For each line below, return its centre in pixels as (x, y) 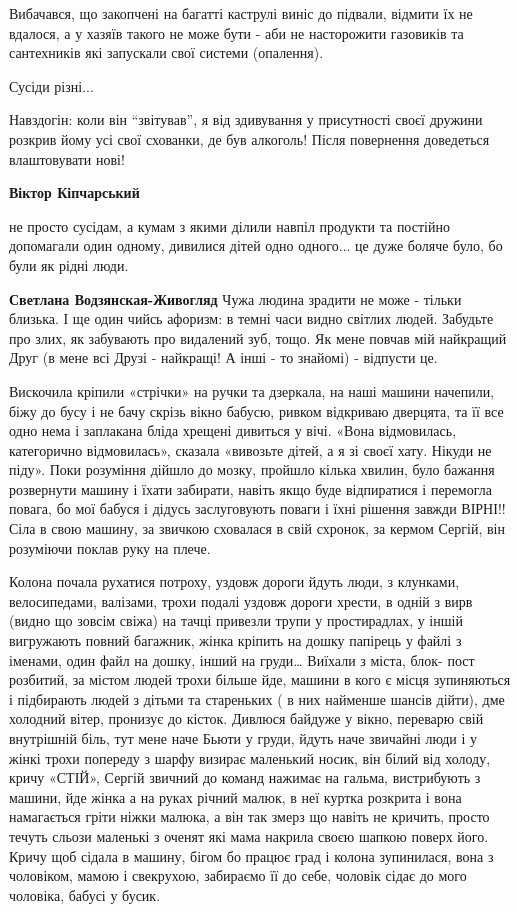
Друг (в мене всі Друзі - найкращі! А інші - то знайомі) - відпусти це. (223, 357)
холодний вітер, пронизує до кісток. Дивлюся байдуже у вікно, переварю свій (246, 718)
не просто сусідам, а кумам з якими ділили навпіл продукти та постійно (229, 225)
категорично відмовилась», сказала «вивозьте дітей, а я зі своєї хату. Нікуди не (250, 449)
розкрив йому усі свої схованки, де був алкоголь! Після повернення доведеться (249, 138)
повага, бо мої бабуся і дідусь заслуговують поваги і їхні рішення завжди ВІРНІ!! (257, 508)
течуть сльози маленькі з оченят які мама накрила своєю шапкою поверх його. (249, 835)
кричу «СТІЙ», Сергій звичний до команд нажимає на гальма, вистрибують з (245, 777)
